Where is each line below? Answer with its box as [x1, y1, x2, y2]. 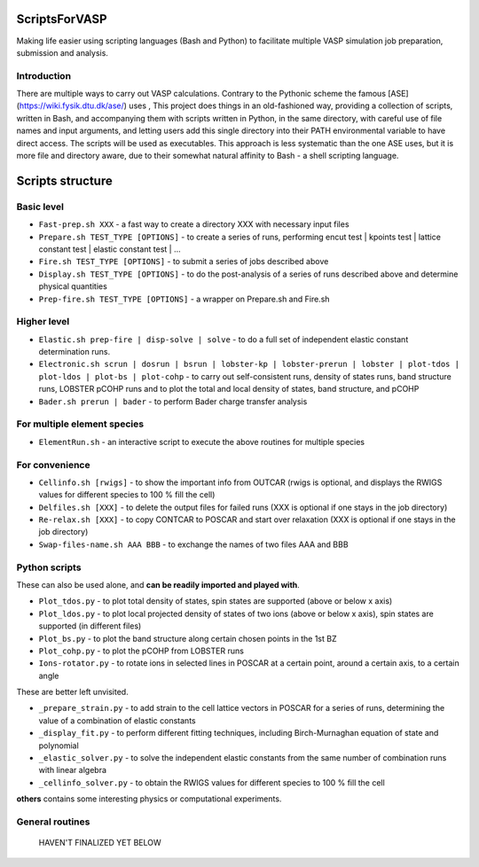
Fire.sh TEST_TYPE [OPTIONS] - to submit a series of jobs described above [38, 256, 329, 267]
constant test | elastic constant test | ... [38, 244, 181, 254]
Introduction [16, 69, 71, 82]
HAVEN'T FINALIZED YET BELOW [38, 838, 161, 848]
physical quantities [38, 281, 108, 292]
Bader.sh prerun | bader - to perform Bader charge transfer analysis [38, 395, 308, 407]
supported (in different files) [38, 621, 142, 631]
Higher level [16, 316, 70, 328]
